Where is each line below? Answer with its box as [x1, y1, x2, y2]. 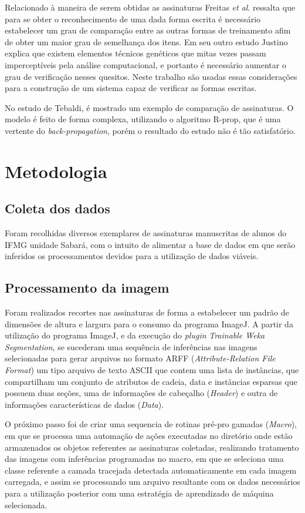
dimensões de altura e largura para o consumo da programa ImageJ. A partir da [5, 317, 293, 330]
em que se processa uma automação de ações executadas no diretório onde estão [5, 430, 293, 442]
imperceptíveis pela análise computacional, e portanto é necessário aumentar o [5, 58, 286, 71]
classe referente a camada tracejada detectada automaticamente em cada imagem [5, 464, 297, 476]
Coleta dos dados [5, 199, 110, 217]
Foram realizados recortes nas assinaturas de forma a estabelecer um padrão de [5, 306, 289, 318]
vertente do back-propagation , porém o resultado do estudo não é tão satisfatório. [5, 124, 296, 136]
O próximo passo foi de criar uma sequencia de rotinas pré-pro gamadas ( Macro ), [5, 418, 297, 430]
